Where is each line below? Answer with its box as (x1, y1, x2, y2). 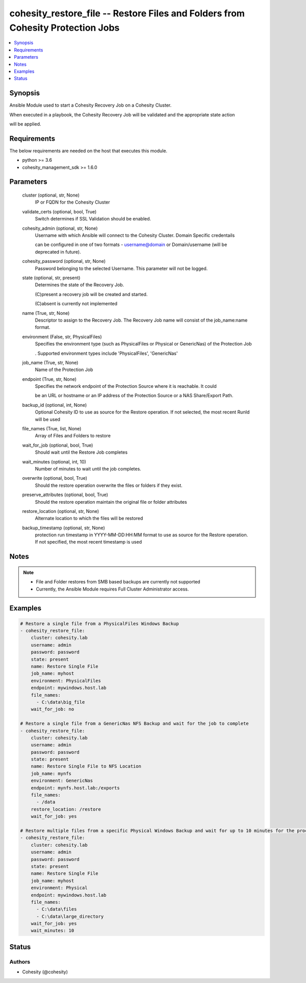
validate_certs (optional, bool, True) (22, 208, 97, 214)
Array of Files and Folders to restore (35, 433, 111, 439)
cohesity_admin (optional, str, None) (22, 225, 98, 231)
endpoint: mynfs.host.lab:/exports (31, 785, 120, 791)
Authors (9, 958, 31, 965)
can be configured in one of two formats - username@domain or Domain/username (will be (35, 241, 227, 248)
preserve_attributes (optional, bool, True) (22, 491, 108, 498)
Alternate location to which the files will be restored (35, 515, 143, 522)
